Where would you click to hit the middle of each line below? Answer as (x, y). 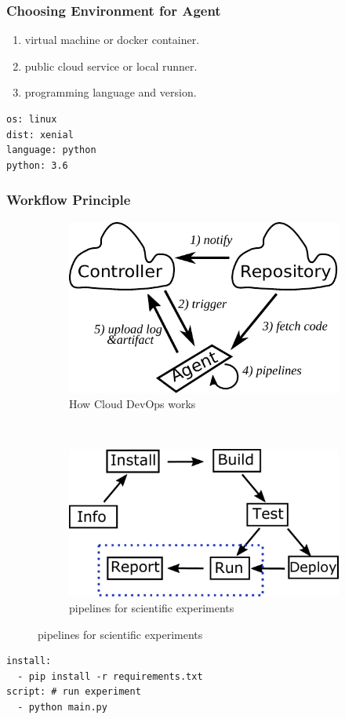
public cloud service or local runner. (111, 66)
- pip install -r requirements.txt (110, 676)
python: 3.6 (37, 165)
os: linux (32, 119)
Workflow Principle (69, 200)
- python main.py (62, 708)
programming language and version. (111, 92)
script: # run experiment (74, 692)
